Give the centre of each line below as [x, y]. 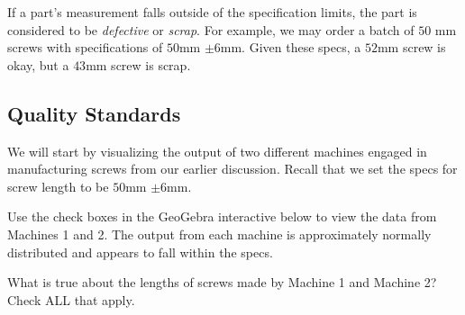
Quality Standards [94, 113]
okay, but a [38, 64]
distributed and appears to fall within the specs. [140, 252]
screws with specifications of [85, 47]
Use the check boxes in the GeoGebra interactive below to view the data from [222, 216]
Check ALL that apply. [71, 299]
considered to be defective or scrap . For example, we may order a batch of [211, 29]
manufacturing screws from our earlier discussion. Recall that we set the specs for [232, 169]
